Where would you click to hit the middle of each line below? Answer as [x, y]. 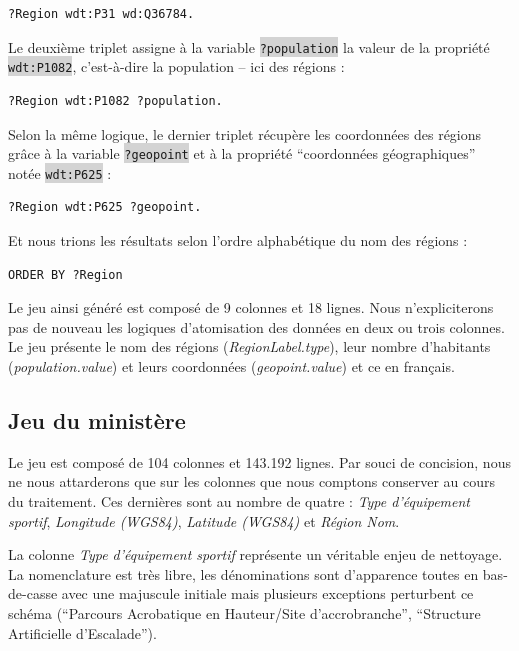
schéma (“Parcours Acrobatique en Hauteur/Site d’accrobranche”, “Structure [244, 612]
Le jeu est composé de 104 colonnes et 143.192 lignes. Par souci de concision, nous [259, 461]
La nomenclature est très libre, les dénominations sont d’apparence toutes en [243, 573]
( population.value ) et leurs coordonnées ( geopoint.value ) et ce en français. [231, 365]
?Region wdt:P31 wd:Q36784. [101, 14]
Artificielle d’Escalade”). [82, 632]
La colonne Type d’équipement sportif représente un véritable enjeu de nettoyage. [255, 554]
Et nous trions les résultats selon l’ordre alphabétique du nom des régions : [238, 240]
